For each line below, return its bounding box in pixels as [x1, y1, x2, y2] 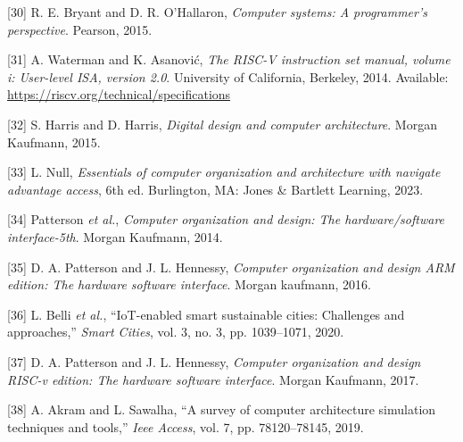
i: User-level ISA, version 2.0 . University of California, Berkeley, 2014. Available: [7, 67, 449, 86]
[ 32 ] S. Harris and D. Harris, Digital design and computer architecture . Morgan [7, 114, 437, 133]
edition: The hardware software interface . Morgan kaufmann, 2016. [7, 275, 372, 294]
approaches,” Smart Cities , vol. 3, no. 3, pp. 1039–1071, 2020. [7, 322, 344, 341]
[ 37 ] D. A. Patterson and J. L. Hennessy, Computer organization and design [7, 352, 421, 371]
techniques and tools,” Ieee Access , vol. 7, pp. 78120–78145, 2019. [7, 417, 364, 436]
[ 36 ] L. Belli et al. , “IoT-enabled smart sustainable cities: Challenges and [7, 304, 405, 323]
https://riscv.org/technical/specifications [7, 85, 231, 104]
